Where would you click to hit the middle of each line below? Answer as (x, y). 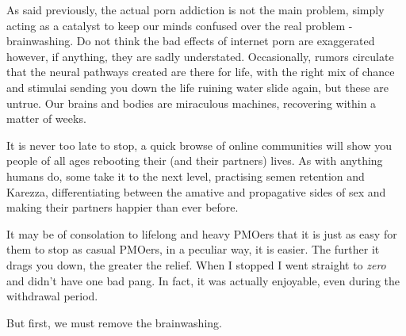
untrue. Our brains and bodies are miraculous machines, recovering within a (192, 103)
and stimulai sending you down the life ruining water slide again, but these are (197, 87)
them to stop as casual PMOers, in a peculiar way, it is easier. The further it (193, 249)
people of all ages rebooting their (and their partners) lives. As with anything (195, 160)
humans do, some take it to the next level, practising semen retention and (186, 176)
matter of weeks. (46, 118)
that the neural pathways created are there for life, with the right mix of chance (201, 72)
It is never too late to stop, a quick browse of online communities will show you (199, 145)
